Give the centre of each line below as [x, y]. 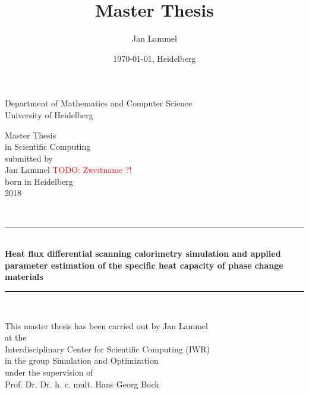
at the [16, 337]
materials [24, 277]
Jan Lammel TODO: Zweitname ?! [68, 170]
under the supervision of [49, 372]
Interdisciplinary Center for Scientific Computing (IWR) [108, 349]
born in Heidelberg [39, 181]
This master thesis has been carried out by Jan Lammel [106, 325]
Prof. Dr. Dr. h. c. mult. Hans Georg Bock [82, 384]
